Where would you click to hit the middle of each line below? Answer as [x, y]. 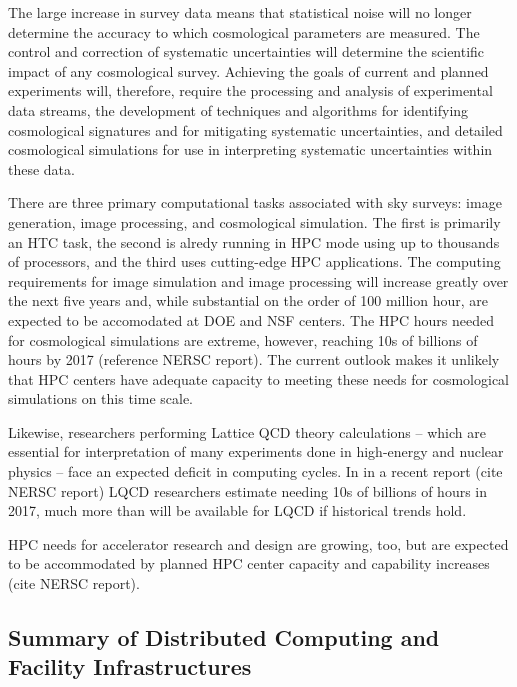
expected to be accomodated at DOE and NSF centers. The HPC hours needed [251, 319]
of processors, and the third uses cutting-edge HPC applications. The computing [254, 261]
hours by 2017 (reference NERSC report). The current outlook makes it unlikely [254, 359]
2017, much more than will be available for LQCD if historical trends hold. [237, 510]
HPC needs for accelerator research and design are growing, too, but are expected [258, 543]
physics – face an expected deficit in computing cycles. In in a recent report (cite [255, 471]
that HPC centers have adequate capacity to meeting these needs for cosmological [259, 378]
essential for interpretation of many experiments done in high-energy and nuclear [256, 451]
